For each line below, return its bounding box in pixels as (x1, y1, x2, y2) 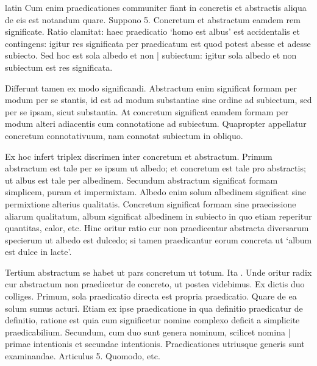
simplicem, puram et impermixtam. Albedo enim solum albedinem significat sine (5, 185, 306, 198)
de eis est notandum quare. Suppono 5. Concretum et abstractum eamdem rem (5, 13, 301, 26)
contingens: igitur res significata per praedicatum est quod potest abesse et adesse (5, 37, 311, 49)
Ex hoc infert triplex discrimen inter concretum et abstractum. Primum (5, 149, 272, 162)
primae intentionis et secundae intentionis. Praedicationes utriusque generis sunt (5, 337, 305, 350)
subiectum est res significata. (5, 60, 113, 73)
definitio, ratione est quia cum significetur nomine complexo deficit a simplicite (5, 314, 300, 326)
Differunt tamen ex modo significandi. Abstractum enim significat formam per (5, 81, 297, 94)
